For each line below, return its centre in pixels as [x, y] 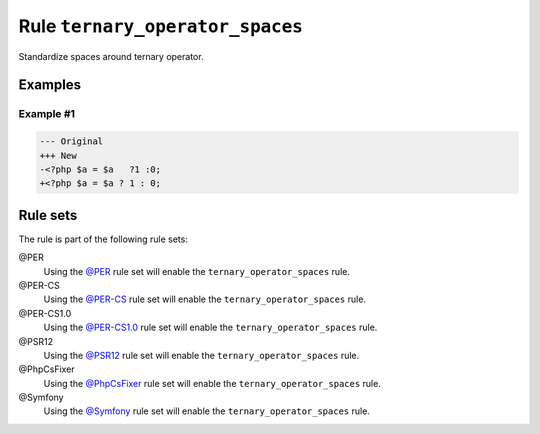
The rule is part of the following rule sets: [103, 239]
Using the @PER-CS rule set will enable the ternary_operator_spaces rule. [205, 299]
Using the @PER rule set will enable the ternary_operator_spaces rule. [196, 271]
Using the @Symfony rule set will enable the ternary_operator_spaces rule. [206, 411]
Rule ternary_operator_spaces [161, 26]
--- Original [71, 141]
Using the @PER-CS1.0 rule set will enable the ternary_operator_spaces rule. [210, 327]
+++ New [58, 155]
